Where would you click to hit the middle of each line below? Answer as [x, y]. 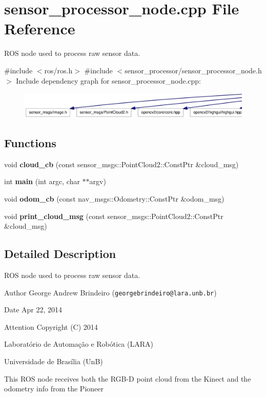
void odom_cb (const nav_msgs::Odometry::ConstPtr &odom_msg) [114, 198]
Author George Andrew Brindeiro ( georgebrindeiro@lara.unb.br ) [110, 292]
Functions [30, 142]
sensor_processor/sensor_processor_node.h [193, 70]
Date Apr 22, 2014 [33, 310]
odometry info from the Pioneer [54, 389]
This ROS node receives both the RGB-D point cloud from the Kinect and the [128, 378]
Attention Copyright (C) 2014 [51, 326]
